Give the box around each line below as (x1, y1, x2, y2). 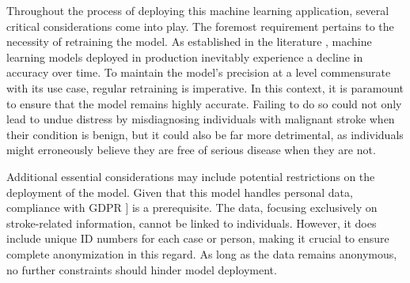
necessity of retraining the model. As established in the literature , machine (6, 33, 372, 50)
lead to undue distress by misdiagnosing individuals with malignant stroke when (6, 111, 395, 127)
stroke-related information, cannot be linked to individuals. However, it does (6, 214, 377, 231)
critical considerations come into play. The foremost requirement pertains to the (6, 17, 394, 34)
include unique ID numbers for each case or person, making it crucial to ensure (6, 230, 389, 247)
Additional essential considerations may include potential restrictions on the (6, 168, 375, 184)
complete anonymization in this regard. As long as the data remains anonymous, (6, 245, 397, 262)
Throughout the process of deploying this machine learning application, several (6, 2, 389, 18)
